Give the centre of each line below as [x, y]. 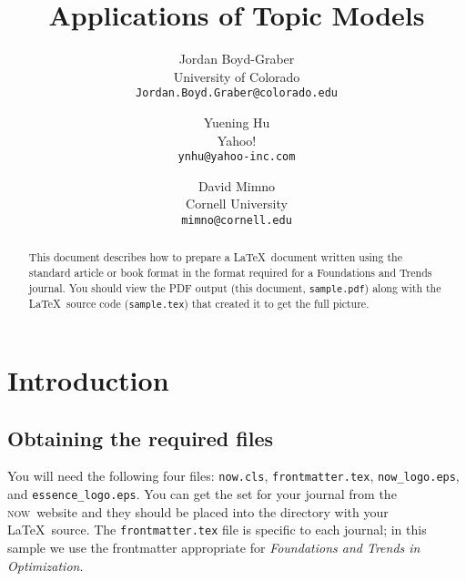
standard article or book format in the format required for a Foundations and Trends [230, 273]
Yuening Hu [237, 122]
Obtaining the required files [141, 438]
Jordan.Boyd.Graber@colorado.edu [237, 93]
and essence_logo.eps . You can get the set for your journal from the [202, 494]
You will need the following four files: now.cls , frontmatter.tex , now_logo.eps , [233, 476]
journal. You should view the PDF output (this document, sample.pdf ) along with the [235, 287]
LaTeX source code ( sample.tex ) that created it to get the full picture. [199, 303]
